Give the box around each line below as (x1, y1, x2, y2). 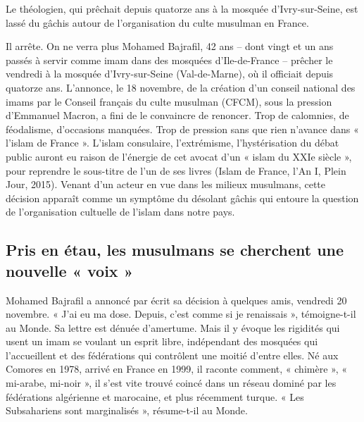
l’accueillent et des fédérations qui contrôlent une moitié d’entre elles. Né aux (6, 347, 339, 362)
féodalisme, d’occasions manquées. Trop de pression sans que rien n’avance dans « (6, 121, 359, 136)
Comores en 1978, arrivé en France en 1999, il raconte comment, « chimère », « (6, 361, 348, 376)
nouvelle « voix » (6, 259, 134, 281)
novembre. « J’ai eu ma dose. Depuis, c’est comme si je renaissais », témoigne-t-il (6, 306, 356, 321)
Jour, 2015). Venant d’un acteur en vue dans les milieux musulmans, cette (6, 177, 326, 192)
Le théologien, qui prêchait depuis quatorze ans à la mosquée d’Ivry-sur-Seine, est (6, 1, 358, 15)
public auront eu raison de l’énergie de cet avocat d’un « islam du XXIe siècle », (6, 149, 352, 163)
